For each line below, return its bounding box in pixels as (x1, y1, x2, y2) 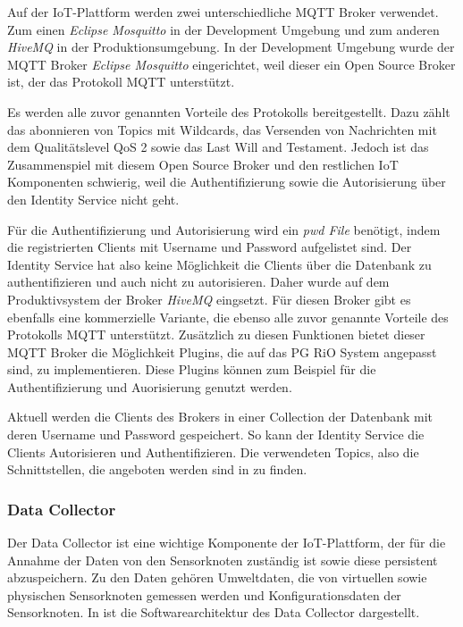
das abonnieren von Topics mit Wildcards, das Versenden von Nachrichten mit (7, 120, 437, 138)
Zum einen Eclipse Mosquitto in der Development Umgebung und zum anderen (7, 20, 440, 38)
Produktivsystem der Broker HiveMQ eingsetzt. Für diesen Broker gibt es (7, 289, 411, 308)
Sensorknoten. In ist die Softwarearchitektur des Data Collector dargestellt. (7, 603, 420, 622)
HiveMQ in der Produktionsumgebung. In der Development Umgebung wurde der (7, 38, 455, 56)
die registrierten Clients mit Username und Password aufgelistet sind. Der (7, 238, 412, 256)
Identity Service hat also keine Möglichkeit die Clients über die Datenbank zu (7, 255, 432, 273)
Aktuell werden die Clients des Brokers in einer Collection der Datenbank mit (7, 407, 434, 426)
